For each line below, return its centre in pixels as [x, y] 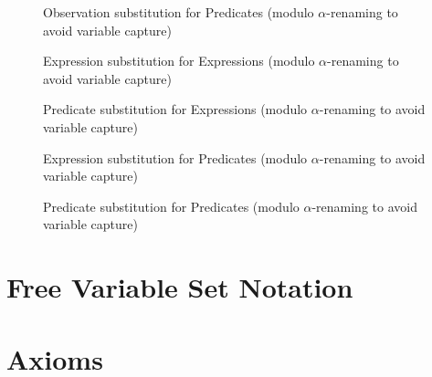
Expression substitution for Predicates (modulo [175, 157]
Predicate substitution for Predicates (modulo [171, 206]
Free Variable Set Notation [180, 287]
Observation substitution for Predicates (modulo [179, 12]
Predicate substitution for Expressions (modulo [175, 109]
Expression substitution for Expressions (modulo [179, 61]
